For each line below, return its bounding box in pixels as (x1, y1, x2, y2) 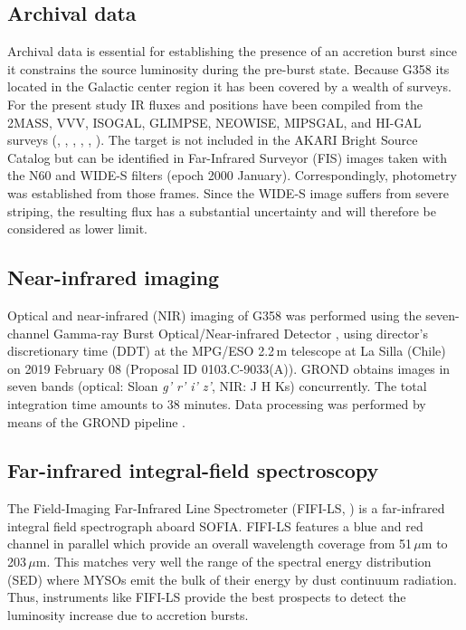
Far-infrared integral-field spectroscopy (7, 456, 379, 484)
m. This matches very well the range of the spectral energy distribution (35, 552, 432, 571)
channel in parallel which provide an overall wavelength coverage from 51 (7, 534, 413, 553)
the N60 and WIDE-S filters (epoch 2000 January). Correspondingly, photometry (7, 166, 457, 185)
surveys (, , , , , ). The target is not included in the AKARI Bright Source (7, 130, 418, 149)
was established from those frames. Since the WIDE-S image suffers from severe (7, 183, 450, 202)
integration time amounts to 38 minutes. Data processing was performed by (7, 394, 426, 413)
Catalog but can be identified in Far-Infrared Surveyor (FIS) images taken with (7, 148, 448, 167)
